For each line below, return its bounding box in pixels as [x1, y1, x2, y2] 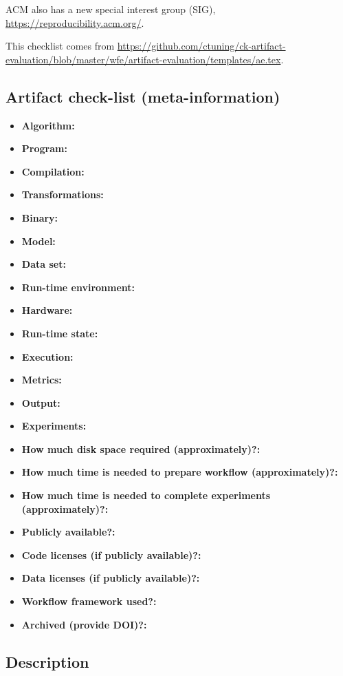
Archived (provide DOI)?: [21, 617, 147, 631]
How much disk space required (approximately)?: [21, 441, 261, 456]
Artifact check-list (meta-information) [5, 85, 280, 107]
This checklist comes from [5, 39, 115, 53]
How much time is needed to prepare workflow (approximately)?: [21, 465, 338, 479]
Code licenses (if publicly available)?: [21, 547, 201, 562]
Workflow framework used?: [21, 594, 157, 609]
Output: [21, 395, 60, 410]
